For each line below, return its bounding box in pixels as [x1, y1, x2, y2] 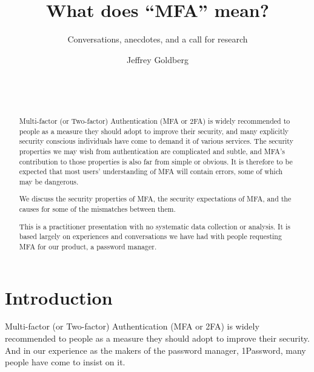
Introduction [5, 285, 113, 309]
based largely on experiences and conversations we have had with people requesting [19, 231, 282, 242]
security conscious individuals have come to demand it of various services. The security [19, 136, 293, 146]
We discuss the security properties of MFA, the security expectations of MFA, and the [19, 194, 292, 204]
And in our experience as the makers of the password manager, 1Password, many [5, 343, 306, 356]
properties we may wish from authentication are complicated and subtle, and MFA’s [19, 146, 286, 156]
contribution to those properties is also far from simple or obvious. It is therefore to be [19, 156, 293, 166]
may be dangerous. [19, 176, 79, 186]
